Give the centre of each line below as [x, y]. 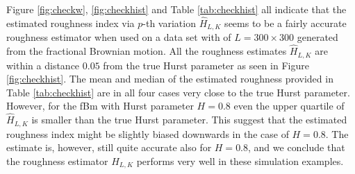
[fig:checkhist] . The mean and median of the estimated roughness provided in [170, 79]
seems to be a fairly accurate [286, 23]
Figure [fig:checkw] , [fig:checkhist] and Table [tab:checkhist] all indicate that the [176, 9]
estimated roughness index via [71, 23]
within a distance [43, 65]
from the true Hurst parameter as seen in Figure [206, 65]
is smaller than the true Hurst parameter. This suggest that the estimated [189, 120]
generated [317, 37]
